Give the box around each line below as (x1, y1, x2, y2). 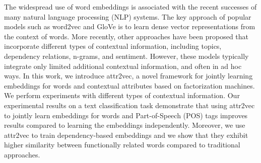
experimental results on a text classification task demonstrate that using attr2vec (4, 100, 255, 110)
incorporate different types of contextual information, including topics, (4, 41, 222, 51)
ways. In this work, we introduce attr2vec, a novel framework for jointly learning (4, 70, 253, 81)
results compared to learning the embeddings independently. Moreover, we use (4, 120, 245, 130)
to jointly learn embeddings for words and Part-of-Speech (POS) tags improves (4, 110, 248, 120)
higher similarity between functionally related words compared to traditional (4, 139, 240, 150)
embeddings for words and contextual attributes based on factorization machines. (4, 80, 255, 91)
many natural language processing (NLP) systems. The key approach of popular (4, 11, 251, 22)
